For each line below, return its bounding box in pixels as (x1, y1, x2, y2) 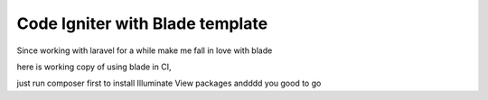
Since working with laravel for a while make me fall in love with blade (16, 45, 273, 56)
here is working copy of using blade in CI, (16, 61, 172, 72)
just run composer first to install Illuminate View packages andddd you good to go (16, 77, 322, 89)
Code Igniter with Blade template (16, 14, 268, 33)
